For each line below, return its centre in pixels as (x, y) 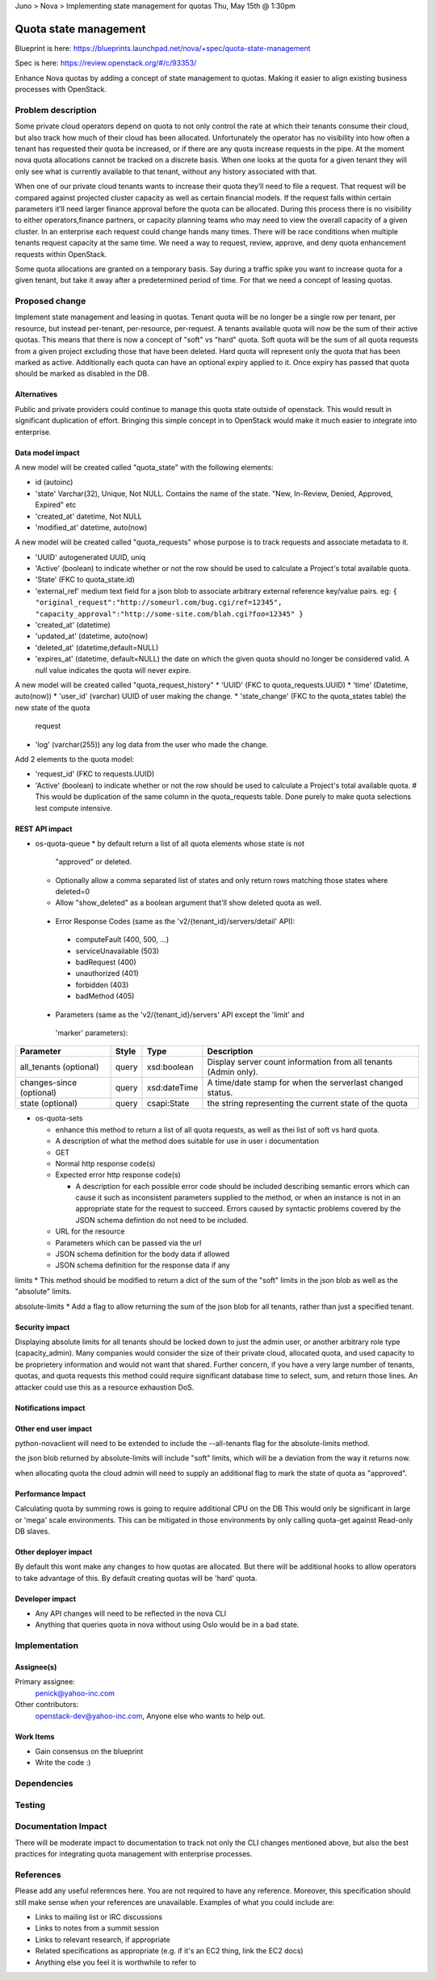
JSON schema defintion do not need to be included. (162, 1220)
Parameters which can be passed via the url (128, 1242)
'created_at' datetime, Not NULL (88, 516)
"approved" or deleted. (94, 862)
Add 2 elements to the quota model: (75, 759)
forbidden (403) (102, 985)
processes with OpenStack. (61, 90)
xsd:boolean (170, 1067)
